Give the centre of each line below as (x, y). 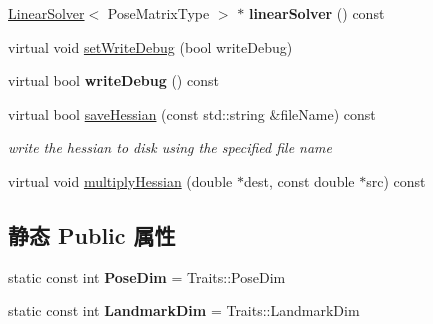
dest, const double (299, 180)
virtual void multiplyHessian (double (120, 180)
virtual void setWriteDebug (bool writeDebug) (150, 46)
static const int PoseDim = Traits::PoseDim (147, 276)
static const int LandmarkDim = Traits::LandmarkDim (184, 310)
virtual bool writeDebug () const (113, 80)
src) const (396, 180)
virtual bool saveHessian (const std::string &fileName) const (192, 113)
